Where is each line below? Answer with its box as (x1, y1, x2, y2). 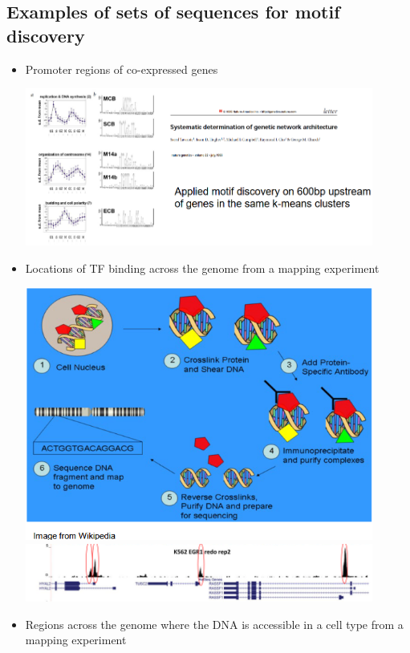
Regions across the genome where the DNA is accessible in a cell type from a (25, 615, 404, 632)
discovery (6, 22, 85, 47)
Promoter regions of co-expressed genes (25, 60, 218, 77)
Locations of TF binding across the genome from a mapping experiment (25, 259, 380, 276)
